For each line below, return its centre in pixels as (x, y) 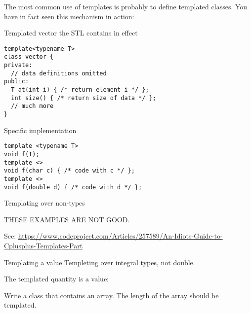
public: (17, 82)
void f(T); (22, 154)
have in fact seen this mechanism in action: (69, 16)
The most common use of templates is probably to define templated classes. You (126, 6)
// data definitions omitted (59, 73)
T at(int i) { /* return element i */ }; (80, 90)
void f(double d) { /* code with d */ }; (73, 187)
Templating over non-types (44, 203)
